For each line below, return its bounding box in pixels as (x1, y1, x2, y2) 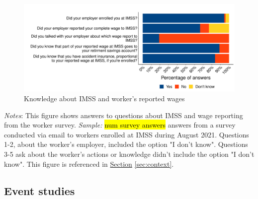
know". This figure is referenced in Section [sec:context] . (4, 158, 174, 169)
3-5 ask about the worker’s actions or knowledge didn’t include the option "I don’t (4, 148, 255, 159)
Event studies (4, 183, 75, 198)
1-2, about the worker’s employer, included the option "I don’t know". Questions (4, 139, 248, 149)
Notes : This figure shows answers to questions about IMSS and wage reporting (4, 110, 243, 120)
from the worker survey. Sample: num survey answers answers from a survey (4, 120, 236, 130)
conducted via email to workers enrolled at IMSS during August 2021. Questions (4, 129, 249, 139)
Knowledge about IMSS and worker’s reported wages (24, 93, 185, 103)
